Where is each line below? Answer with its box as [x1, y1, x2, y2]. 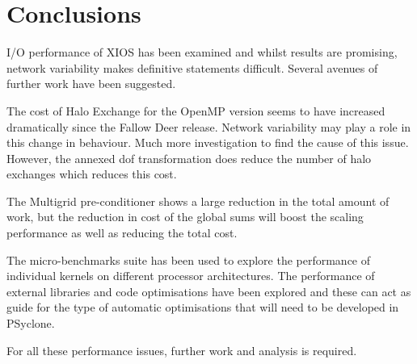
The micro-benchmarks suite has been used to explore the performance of [6, 251, 371, 268]
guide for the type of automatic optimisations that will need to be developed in [6, 299, 399, 316]
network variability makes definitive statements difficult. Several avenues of [6, 59, 378, 76]
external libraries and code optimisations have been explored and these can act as [6, 282, 411, 299]
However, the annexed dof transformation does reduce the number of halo [6, 149, 372, 166]
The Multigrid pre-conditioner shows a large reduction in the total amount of [6, 192, 390, 209]
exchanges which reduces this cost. [6, 165, 177, 182]
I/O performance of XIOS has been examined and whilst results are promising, [6, 44, 398, 61]
